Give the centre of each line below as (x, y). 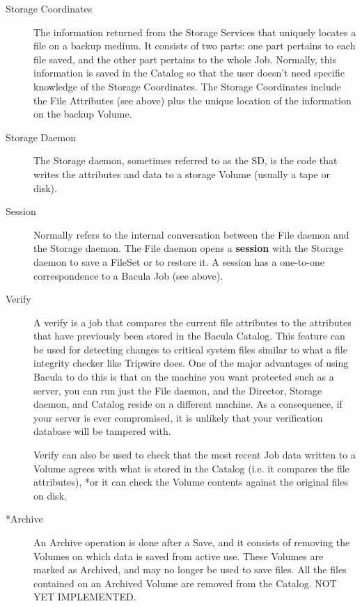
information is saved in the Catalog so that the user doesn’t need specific (189, 73)
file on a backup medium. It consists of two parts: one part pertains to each (195, 46)
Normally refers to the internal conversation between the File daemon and (191, 234)
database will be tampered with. (102, 431)
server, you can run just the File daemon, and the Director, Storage (178, 390)
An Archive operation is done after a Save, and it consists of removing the (192, 542)
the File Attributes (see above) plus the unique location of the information (192, 100)
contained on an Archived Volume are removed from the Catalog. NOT (185, 583)
